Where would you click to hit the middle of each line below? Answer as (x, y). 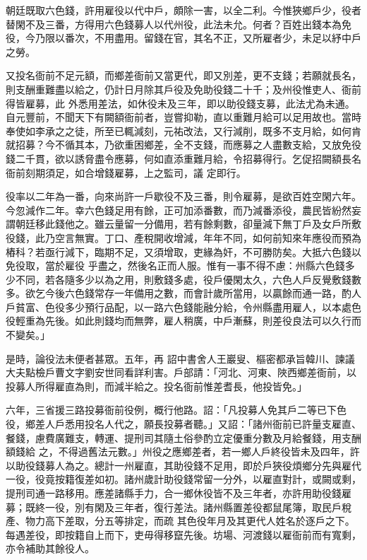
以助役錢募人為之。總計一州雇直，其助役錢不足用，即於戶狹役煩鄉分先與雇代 (183, 465)
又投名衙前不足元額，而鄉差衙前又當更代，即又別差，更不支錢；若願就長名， (183, 75)
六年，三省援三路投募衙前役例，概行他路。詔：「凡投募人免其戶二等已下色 (176, 410)
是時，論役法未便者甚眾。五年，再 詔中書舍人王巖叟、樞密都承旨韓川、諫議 (180, 358)
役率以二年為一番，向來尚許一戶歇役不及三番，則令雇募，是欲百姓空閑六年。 (183, 196)
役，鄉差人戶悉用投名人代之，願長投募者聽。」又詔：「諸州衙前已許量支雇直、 (183, 424)
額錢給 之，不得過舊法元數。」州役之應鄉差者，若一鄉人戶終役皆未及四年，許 (183, 451)
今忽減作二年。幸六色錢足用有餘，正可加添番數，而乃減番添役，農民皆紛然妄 (183, 210)
